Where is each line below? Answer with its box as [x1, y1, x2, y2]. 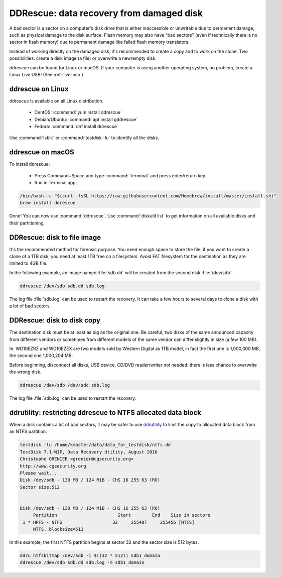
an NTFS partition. [9, 428, 47, 434]
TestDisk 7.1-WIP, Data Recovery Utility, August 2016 [20, 449, 158, 454]
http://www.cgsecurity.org [20, 463, 86, 469]
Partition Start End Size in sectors [33, 512, 211, 518]
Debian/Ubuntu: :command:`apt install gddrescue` [34, 116, 138, 123]
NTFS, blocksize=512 [33, 526, 84, 532]
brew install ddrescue [20, 200, 76, 206]
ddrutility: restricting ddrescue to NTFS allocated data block [9, 408, 202, 417]
